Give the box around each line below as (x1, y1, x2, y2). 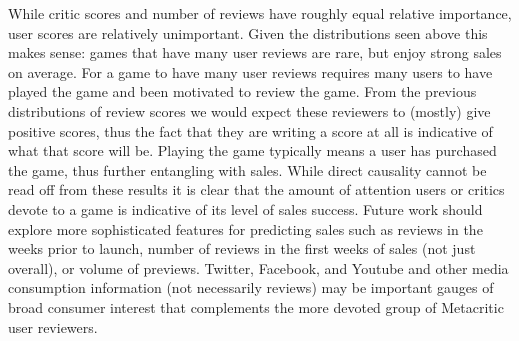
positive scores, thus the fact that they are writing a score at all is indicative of (8, 120, 493, 141)
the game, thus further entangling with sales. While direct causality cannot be (8, 159, 487, 180)
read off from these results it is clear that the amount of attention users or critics (8, 179, 505, 200)
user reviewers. (8, 316, 98, 337)
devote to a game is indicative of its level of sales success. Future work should (8, 198, 483, 219)
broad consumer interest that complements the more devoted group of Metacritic (8, 296, 504, 317)
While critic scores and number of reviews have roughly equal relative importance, (8, 3, 512, 23)
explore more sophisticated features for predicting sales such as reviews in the (8, 218, 483, 239)
